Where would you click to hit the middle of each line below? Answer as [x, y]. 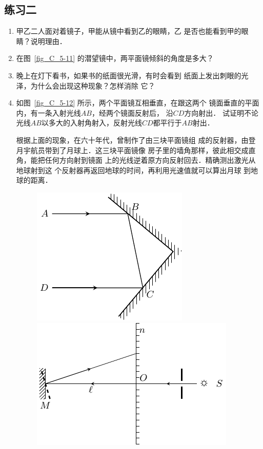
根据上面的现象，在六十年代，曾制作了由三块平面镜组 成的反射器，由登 [136, 140]
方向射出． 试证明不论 [221, 112]
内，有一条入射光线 [48, 112]
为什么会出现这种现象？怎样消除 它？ [93, 85]
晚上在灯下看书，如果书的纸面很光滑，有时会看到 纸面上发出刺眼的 [129, 75]
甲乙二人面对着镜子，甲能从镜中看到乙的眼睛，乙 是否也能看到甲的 [129, 31]
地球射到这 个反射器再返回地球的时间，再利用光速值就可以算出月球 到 [134, 170]
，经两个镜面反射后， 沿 [132, 112]
